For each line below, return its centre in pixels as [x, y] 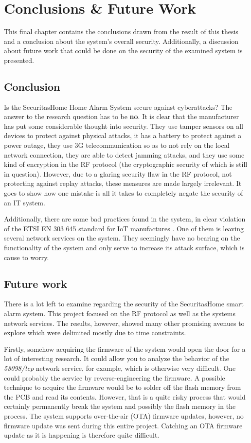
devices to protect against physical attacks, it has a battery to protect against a [123, 135]
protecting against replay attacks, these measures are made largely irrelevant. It [123, 183]
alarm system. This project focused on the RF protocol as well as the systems [120, 313]
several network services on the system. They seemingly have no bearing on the [122, 238]
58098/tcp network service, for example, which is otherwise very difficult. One [120, 368]
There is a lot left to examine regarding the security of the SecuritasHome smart [124, 304]
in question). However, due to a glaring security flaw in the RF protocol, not [118, 173]
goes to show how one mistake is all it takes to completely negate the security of [124, 193]
